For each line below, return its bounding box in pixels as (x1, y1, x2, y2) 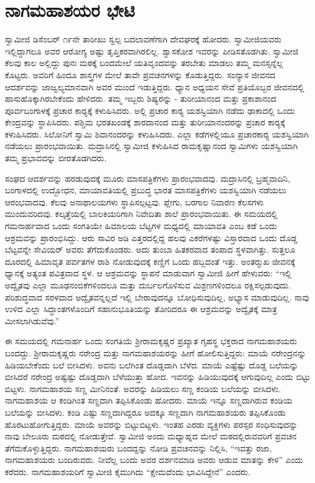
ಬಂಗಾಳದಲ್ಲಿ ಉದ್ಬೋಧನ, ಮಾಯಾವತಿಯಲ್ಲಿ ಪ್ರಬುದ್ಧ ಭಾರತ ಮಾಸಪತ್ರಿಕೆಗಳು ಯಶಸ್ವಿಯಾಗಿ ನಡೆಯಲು (5, 184, 286, 196)
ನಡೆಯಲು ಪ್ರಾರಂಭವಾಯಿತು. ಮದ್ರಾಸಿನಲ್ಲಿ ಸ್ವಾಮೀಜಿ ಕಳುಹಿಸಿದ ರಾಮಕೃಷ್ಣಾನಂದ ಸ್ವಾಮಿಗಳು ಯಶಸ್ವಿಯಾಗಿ (5, 139, 298, 152)
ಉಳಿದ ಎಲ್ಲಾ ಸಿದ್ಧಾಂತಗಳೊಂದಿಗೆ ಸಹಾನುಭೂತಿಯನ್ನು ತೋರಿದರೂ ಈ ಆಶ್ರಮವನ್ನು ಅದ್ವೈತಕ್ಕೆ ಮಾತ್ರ (5, 302, 277, 315)
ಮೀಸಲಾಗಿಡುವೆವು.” (5, 314, 59, 327)
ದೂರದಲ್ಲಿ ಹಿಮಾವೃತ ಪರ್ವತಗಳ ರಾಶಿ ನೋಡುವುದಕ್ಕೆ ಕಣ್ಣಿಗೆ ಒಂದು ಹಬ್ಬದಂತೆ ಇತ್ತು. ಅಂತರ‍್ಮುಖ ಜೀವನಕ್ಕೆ (5, 255, 296, 267)
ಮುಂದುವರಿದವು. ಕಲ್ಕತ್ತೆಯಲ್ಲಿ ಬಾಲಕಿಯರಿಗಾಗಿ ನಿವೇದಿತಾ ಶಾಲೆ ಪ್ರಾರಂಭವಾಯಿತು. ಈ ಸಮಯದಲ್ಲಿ (5, 207, 278, 220)
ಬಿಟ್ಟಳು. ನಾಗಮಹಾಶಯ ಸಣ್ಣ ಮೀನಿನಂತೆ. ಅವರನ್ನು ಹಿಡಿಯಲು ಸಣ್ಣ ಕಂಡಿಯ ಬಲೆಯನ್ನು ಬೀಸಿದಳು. (5, 382, 281, 395)
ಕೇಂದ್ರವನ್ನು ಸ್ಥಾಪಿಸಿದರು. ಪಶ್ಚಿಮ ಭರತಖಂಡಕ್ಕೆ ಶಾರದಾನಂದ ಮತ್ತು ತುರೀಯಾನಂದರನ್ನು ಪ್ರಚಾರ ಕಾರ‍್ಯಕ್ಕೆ (5, 116, 285, 128)
